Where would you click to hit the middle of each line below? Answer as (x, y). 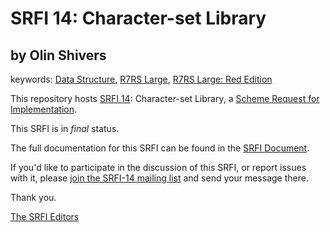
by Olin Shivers (58, 55)
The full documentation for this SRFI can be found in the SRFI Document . (160, 148)
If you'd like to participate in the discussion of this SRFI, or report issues (158, 167)
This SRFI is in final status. (65, 128)
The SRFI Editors (45, 216)
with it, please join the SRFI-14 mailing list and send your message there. (159, 178)
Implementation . (44, 109)
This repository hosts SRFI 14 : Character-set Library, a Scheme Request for (165, 98)
